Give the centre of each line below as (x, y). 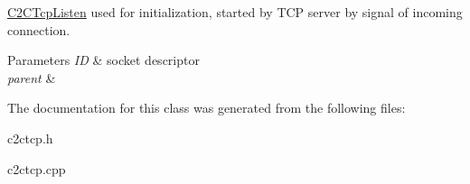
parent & (32, 77)
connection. (39, 29)
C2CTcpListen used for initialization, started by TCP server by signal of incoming (235, 12)
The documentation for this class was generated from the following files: (207, 108)
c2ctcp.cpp (37, 168)
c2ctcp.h (30, 138)
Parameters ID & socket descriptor (103, 60)
